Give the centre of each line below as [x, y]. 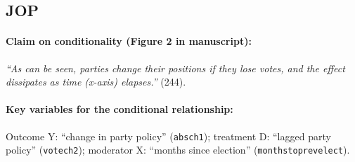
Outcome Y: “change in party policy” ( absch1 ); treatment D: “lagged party [168, 136]
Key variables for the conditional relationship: [120, 109]
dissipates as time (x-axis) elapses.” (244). [96, 82]
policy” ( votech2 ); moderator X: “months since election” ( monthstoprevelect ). [178, 150]
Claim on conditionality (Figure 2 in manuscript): [129, 41]
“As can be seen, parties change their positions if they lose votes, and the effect [175, 68]
